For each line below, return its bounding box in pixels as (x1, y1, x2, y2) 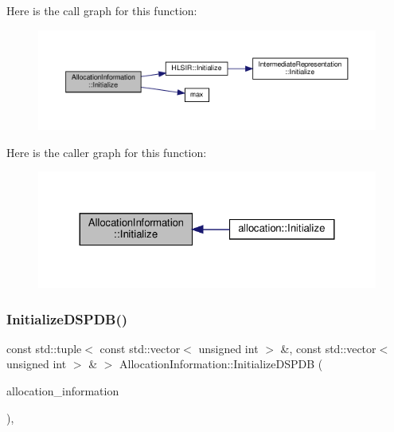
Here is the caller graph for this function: (6, 143, 207, 160)
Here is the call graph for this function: (6, 2, 197, 18)
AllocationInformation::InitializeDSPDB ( (119, 355, 323, 372)
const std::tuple (6, 340, 82, 356)
